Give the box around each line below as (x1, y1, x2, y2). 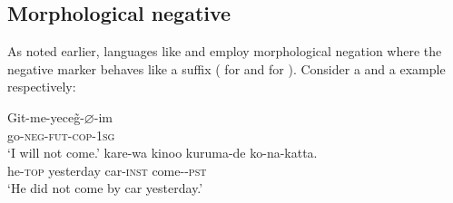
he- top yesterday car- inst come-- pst (7, 160, 207, 179)
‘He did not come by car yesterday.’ (7, 179, 203, 198)
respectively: (7, 77, 76, 96)
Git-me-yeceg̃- (7, 107, 84, 126)
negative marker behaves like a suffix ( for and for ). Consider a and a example (7, 59, 446, 78)
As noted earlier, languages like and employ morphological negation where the (7, 42, 442, 61)
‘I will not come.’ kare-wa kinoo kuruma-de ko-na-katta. (7, 143, 318, 162)
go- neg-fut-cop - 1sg (7, 125, 115, 144)
